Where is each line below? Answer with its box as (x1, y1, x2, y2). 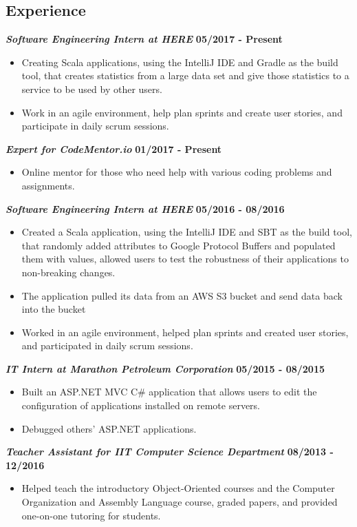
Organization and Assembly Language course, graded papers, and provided (21, 495, 338, 509)
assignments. (21, 178, 75, 192)
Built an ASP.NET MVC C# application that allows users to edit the (21, 384, 317, 399)
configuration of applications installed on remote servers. (21, 398, 261, 413)
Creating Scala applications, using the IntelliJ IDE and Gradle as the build (21, 54, 338, 69)
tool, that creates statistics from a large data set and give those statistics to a (21, 68, 349, 83)
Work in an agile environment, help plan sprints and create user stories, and (21, 105, 343, 119)
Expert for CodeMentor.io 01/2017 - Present (6, 141, 222, 156)
